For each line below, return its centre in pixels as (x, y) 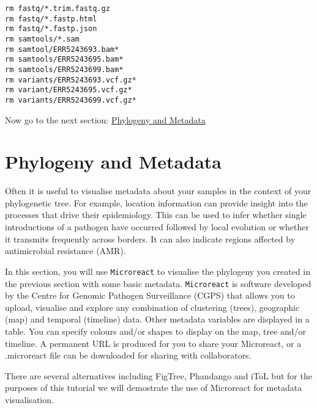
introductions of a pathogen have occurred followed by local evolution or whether (157, 227)
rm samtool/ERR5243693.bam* (62, 49)
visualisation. (29, 399)
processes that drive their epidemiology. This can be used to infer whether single (156, 215)
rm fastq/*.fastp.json (51, 29)
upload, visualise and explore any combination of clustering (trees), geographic (152, 307)
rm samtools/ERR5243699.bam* (64, 69)
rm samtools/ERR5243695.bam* (64, 60)
